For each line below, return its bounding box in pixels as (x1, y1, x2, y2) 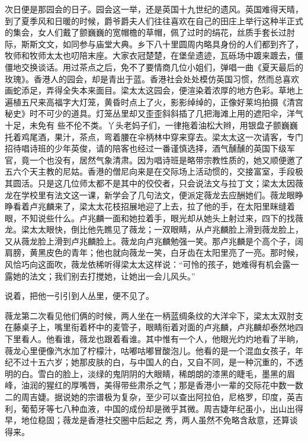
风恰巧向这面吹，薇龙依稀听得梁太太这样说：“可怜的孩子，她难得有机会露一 (5, 258, 299, 271)
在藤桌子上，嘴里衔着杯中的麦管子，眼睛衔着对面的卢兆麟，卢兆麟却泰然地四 (5, 321, 303, 333)
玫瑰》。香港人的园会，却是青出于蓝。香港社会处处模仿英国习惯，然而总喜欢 (5, 72, 299, 85)
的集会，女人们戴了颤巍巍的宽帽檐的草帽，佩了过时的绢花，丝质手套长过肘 (5, 26, 295, 38)
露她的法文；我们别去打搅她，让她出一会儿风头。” (5, 269, 195, 282)
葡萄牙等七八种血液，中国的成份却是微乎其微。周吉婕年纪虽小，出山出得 (21, 402, 303, 414)
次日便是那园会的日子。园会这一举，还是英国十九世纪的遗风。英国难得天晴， (5, 3, 303, 15)
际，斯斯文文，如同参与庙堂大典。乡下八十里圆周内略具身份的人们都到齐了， (5, 37, 303, 50)
